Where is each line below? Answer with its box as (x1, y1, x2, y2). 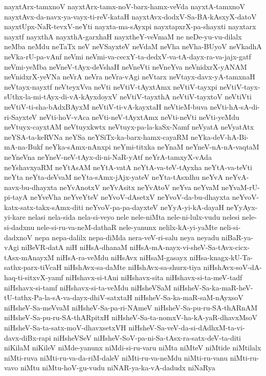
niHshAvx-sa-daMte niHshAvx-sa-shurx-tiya (64, 262, 201, 273)
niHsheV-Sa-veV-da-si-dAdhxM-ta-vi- (128, 322, 245, 332)
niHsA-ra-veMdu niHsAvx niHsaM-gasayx (56, 252, 187, 262)
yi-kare (4, 212, 26, 222)
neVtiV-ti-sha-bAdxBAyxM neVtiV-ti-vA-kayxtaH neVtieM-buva (4, 101, 208, 112)
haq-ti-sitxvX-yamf (4, 272, 63, 283)
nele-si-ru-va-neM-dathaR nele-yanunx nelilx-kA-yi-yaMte (36, 222, 217, 233)
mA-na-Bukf (4, 141, 43, 152)
